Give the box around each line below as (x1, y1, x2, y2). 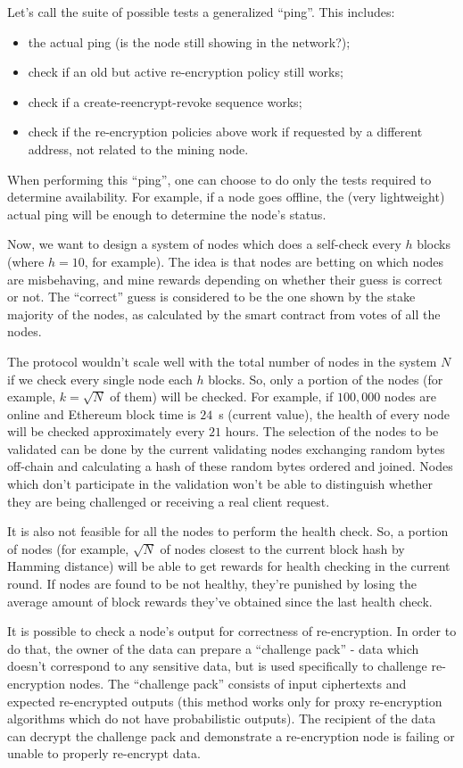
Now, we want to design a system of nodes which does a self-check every (7, 235, 401, 253)
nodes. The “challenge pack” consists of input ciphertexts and (69, 674, 407, 692)
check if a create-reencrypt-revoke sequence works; (28, 92, 302, 111)
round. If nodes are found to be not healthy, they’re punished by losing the (7, 574, 417, 593)
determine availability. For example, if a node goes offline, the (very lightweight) (7, 187, 445, 206)
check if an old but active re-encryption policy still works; (28, 62, 343, 81)
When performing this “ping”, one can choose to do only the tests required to (7, 169, 432, 188)
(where (7, 252, 45, 270)
